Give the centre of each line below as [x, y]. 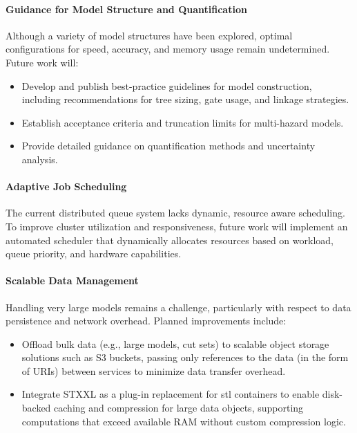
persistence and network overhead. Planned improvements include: [146, 321]
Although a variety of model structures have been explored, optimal [149, 35]
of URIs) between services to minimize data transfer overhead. [154, 370]
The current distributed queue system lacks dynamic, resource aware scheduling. [175, 213]
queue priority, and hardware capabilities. [94, 254]
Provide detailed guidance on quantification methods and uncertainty [168, 146]
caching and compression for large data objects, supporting [179, 408]
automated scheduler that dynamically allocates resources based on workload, [170, 240]
